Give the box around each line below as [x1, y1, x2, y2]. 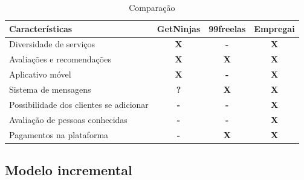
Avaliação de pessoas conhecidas [9, 113, 128, 125]
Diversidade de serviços [9, 38, 95, 50]
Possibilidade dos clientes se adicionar [9, 98, 149, 110]
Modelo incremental [5, 160, 132, 179]
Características [9, 22, 73, 35]
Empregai [254, 22, 295, 35]
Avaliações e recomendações [9, 53, 111, 65]
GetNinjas [157, 22, 201, 35]
